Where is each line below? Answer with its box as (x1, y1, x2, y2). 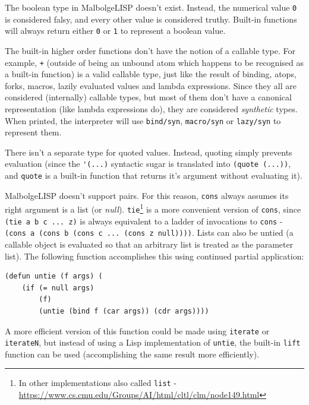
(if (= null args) (21, 283, 94, 292)
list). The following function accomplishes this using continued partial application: (5, 249, 304, 262)
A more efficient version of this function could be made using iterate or (5, 324, 270, 337)
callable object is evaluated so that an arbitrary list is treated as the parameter (5, 238, 294, 250)
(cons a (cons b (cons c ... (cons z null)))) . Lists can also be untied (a (5, 226, 294, 239)
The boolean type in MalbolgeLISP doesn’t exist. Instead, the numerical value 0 (5, 1, 297, 13)
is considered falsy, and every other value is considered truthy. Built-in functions (5, 12, 297, 25)
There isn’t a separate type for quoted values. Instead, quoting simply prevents (5, 145, 292, 158)
